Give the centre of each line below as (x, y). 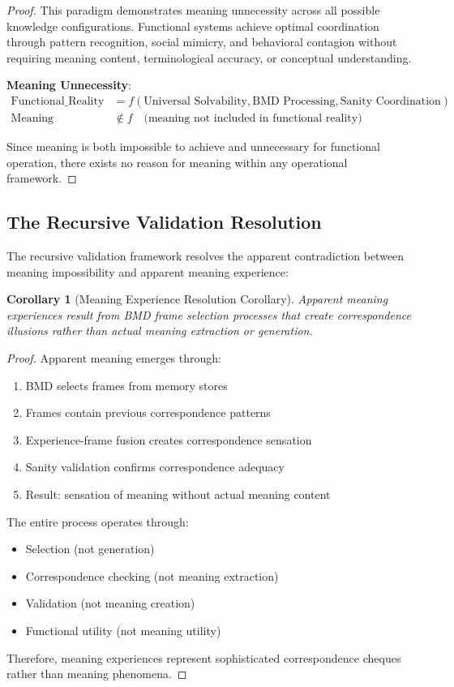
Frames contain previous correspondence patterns (148, 412)
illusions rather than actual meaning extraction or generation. (160, 331)
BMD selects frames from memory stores (126, 385)
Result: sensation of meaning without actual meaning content (178, 494)
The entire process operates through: (98, 521)
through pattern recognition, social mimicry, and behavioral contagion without (202, 42)
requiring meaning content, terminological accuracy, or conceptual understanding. (209, 57)
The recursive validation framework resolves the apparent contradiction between (206, 256)
